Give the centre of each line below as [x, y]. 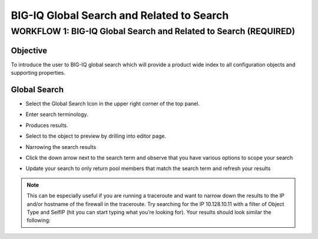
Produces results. [47, 125]
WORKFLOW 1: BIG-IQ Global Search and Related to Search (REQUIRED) [153, 31]
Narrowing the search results [61, 147]
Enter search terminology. [57, 114]
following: [39, 220]
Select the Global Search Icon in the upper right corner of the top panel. [113, 104]
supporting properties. [38, 73]
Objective [29, 50]
